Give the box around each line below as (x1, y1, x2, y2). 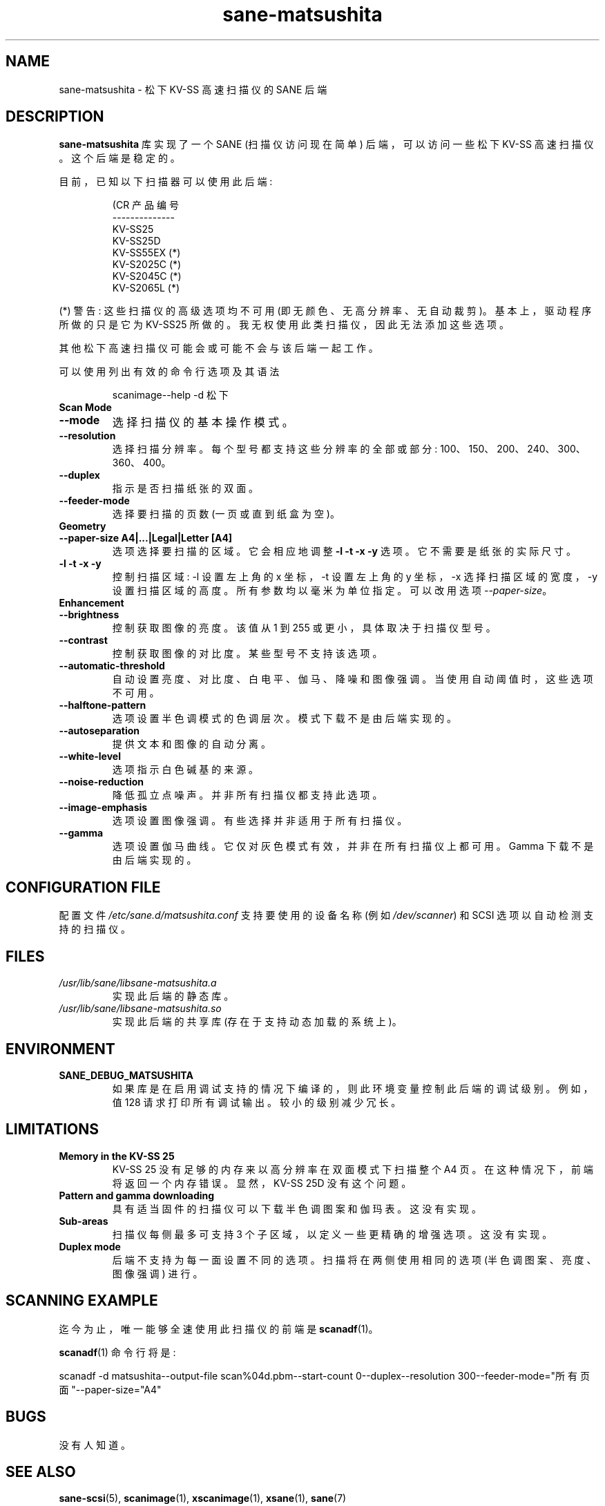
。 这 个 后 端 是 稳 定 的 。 (59, 152, 180, 164)
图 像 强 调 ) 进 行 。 (112, 1267, 203, 1279)
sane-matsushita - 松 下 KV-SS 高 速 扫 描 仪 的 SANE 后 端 (59, 83, 327, 95)
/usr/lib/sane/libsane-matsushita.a (59, 977, 217, 989)
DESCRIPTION (6, 108, 104, 126)
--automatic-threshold (59, 660, 165, 672)
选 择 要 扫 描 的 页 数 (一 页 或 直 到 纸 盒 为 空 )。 (112, 508, 340, 520)
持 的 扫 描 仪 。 (59, 923, 131, 935)
